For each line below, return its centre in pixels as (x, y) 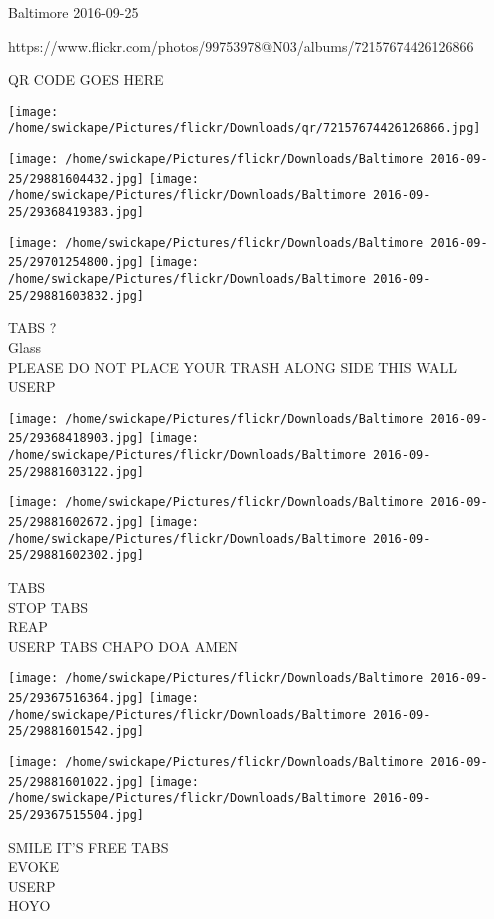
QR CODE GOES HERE (86, 79)
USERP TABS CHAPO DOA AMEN (123, 645)
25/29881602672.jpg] (76, 522)
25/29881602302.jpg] (76, 555)
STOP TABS (48, 606)
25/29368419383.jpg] (76, 212)
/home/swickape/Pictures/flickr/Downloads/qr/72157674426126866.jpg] (244, 128)
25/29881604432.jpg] (76, 178)
